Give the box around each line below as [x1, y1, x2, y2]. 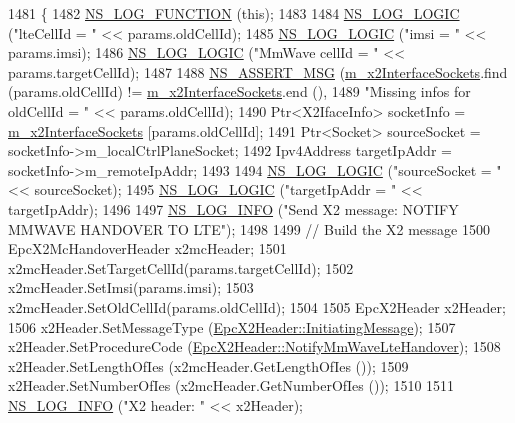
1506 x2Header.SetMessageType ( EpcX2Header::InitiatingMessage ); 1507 [8, 316, 456, 337]
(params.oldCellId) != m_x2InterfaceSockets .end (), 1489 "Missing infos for [8, 81, 471, 102]
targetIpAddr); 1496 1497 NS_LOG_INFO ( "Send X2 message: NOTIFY [8, 198, 459, 219]
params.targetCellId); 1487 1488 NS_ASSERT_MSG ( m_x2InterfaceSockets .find [8, 61, 508, 82]
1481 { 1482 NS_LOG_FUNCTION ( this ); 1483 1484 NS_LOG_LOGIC [8, 3, 460, 23]
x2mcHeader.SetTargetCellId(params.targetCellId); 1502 [8, 257, 354, 278]
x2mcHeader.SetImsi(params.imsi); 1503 [8, 277, 254, 298]
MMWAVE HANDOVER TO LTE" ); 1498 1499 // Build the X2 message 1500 [8, 218, 490, 239]
